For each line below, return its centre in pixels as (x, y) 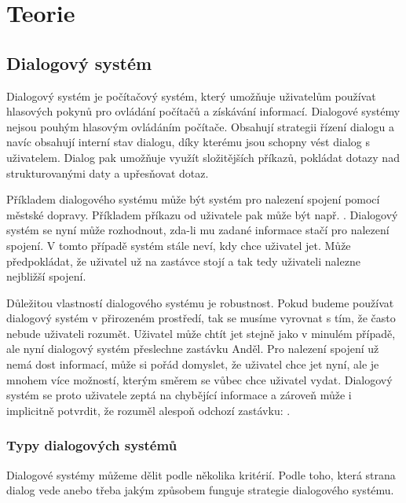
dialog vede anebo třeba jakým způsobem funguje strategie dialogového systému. (200, 490)
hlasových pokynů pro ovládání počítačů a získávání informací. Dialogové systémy (203, 111)
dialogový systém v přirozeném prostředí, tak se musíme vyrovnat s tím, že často (201, 318)
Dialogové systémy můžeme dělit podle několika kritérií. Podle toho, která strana (201, 474)
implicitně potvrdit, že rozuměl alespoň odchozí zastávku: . (148, 410)
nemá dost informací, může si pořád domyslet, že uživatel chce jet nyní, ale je (193, 364)
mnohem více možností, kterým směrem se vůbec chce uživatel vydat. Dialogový (199, 379)
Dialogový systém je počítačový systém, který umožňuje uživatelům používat (191, 95)
